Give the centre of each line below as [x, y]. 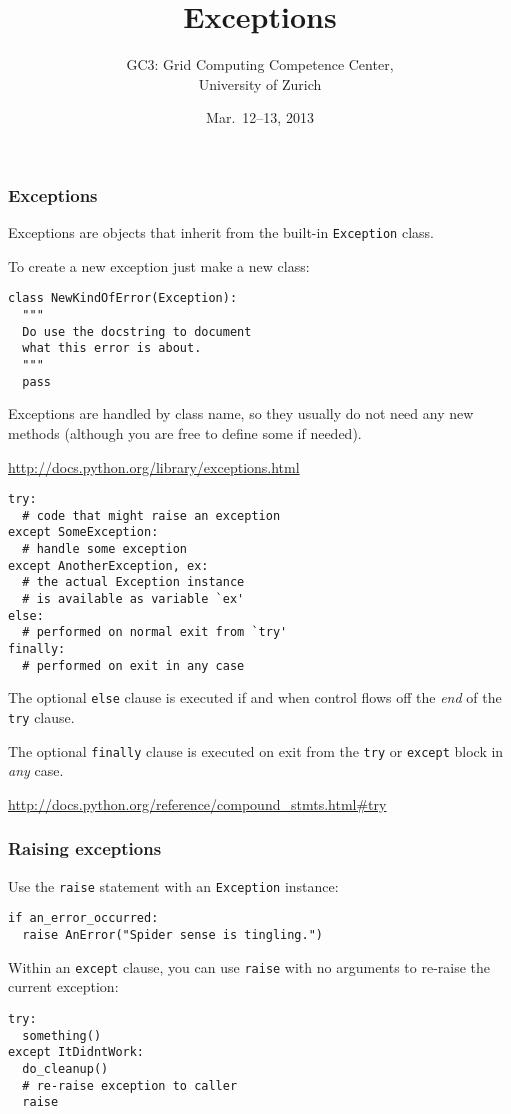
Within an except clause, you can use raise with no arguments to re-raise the [249, 966]
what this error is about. [112, 348]
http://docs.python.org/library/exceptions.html [154, 466]
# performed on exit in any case [133, 665]
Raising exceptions [85, 848]
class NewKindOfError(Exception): [123, 298]
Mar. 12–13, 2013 [260, 117]
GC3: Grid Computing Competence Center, [260, 64]
